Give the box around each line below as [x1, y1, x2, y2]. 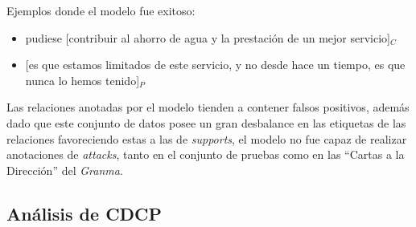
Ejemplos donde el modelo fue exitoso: [6, 2, 196, 18]
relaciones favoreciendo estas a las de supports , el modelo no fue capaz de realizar [6, 130, 407, 147]
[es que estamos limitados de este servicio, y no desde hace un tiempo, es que [25, 56, 406, 73]
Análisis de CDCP [6, 201, 163, 225]
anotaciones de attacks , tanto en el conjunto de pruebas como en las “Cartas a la [6, 146, 405, 163]
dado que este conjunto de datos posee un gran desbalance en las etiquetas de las [6, 114, 406, 131]
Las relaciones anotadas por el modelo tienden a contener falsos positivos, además [6, 99, 410, 116]
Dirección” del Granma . [6, 161, 123, 178]
